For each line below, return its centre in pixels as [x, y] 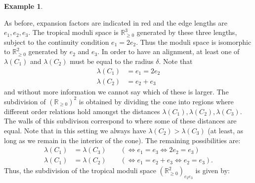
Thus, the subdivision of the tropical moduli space [80, 170]
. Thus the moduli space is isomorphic [194, 42]
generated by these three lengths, [187, 32]
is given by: [212, 170]
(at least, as [225, 130]
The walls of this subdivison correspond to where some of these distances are [120, 121]
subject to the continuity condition [57, 42]
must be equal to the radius [112, 61]
